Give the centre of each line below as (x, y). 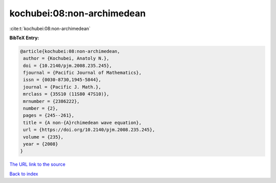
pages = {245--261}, (49, 115)
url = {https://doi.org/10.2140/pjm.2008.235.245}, (89, 130)
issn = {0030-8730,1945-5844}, (62, 80)
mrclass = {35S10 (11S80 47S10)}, (66, 94)
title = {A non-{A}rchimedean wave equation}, (82, 123)
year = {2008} (41, 144)
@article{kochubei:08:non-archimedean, (70, 51)
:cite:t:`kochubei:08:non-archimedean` (50, 29)
